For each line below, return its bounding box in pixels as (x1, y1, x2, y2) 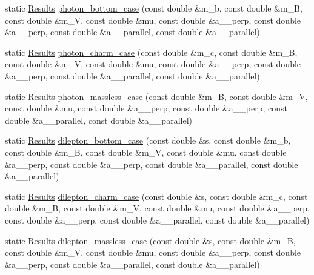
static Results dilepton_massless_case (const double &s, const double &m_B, (5, 234, 296, 247)
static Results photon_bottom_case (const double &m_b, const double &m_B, (5, 2, 302, 14)
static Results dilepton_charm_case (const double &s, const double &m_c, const (5, 190, 308, 202)
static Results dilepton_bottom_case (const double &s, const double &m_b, (5, 134, 291, 147)
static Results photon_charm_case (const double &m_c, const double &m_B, (5, 45, 298, 58)
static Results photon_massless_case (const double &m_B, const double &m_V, (5, 90, 308, 102)
